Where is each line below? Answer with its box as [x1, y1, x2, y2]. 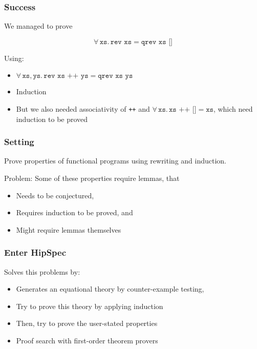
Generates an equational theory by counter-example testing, [16, 283, 204, 294]
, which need [213, 104, 253, 114]
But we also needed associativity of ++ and [16, 104, 150, 114]
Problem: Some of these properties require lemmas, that [4, 173, 180, 183]
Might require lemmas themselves [16, 224, 121, 235]
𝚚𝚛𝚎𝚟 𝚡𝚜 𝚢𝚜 [98, 72, 133, 80]
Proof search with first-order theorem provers [16, 335, 158, 346]
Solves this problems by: [4, 266, 80, 277]
